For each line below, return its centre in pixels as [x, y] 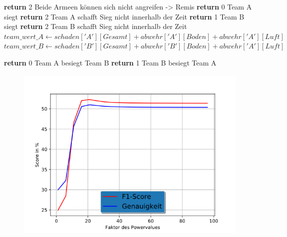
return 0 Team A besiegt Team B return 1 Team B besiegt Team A [110, 62]
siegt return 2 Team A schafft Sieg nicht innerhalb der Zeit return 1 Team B [124, 16]
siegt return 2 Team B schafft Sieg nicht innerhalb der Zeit [96, 26]
